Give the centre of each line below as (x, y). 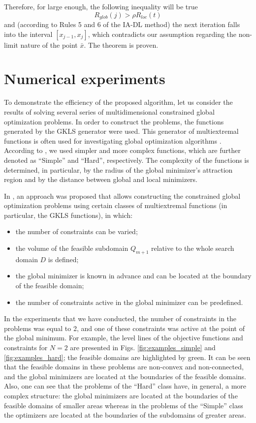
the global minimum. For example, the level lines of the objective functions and (124, 338)
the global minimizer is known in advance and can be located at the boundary (133, 276)
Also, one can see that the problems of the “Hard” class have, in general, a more (125, 386)
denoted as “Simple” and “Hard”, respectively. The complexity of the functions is (127, 160)
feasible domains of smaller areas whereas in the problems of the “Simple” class (124, 405)
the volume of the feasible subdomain (72, 248)
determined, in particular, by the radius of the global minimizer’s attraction (118, 169)
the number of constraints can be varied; (77, 231)
